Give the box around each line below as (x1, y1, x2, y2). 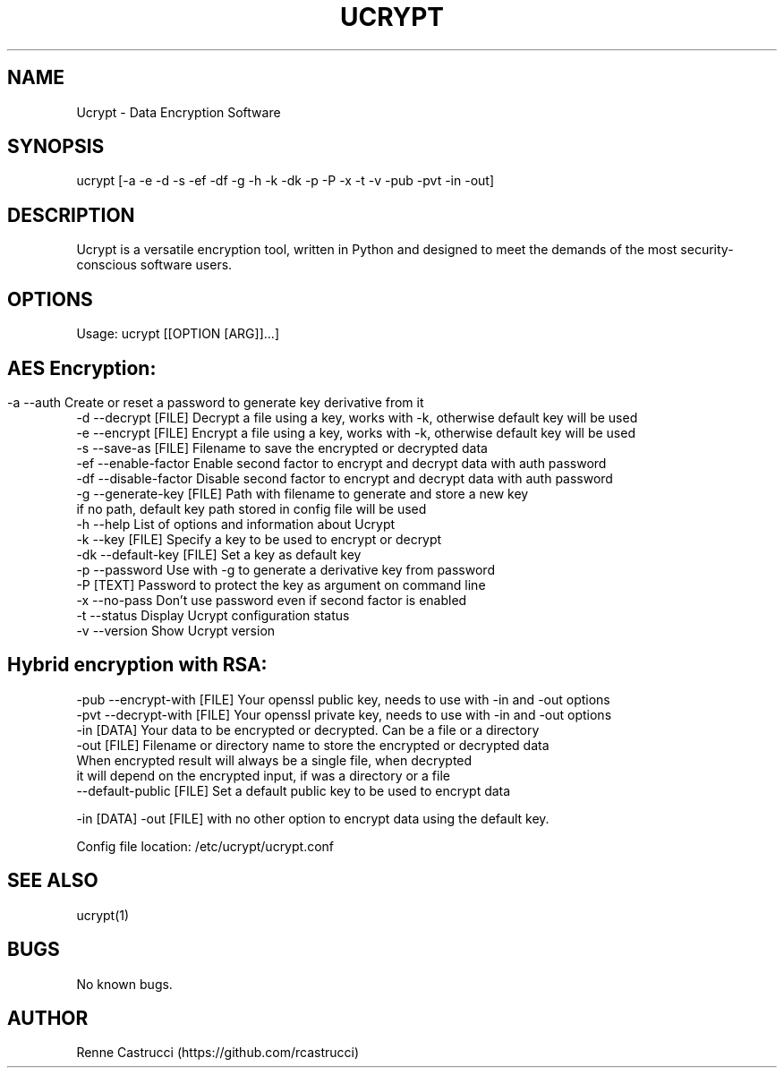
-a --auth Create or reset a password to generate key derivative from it (7, 394, 424, 410)
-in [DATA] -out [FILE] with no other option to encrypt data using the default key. (76, 810, 550, 826)
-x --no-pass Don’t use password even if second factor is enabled (76, 592, 467, 608)
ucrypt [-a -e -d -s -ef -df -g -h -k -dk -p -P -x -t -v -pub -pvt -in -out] (76, 173, 495, 189)
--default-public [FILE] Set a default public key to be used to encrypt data (76, 782, 511, 798)
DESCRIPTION (7, 203, 135, 226)
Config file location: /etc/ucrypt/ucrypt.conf (76, 838, 335, 854)
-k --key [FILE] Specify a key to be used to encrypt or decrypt (76, 531, 442, 547)
